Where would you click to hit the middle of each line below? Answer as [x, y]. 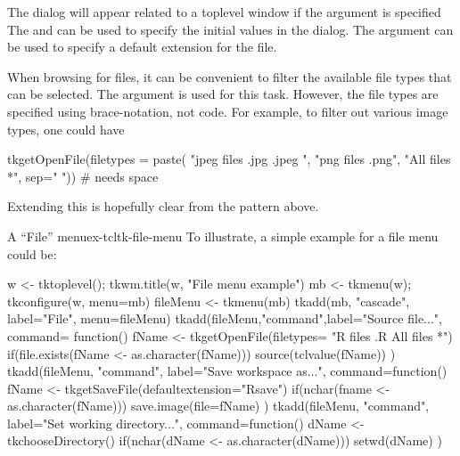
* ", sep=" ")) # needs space [83, 176]
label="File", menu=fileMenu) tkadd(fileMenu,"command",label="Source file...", [225, 318]
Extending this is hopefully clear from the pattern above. [163, 206]
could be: [32, 253]
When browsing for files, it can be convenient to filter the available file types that [230, 76]
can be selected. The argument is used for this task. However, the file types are [223, 94]
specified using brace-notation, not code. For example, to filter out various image [228, 111]
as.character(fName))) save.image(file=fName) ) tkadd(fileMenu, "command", [218, 406]
